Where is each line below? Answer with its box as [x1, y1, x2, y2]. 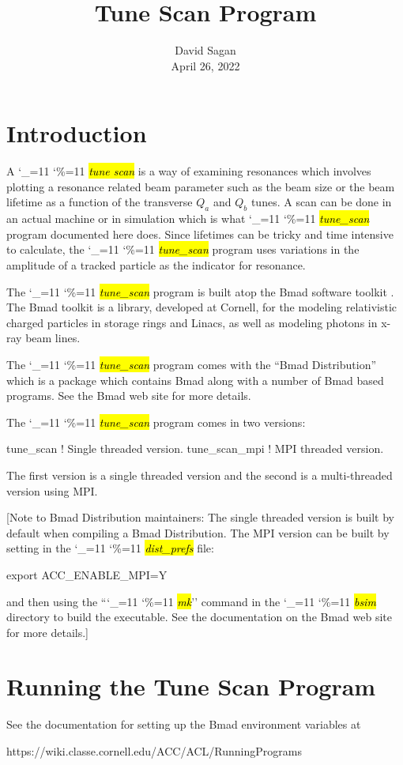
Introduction [6, 117, 147, 149]
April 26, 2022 [171, 57, 240, 73]
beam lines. [25, 330, 81, 346]
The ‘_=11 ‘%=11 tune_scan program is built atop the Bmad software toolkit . [6, 283, 394, 300]
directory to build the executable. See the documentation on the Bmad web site [6, 609, 392, 625]
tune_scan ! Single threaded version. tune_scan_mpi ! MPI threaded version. [6, 440, 384, 457]
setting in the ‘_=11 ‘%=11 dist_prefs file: [6, 540, 214, 556]
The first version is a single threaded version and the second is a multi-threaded [6, 466, 393, 483]
